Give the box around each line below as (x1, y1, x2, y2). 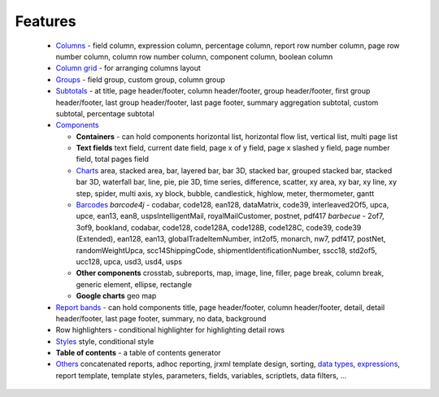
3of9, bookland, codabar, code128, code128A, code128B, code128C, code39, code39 (76, 222, 362, 232)
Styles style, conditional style (55, 336, 154, 346)
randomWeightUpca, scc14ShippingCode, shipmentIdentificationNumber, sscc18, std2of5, (76, 245, 377, 255)
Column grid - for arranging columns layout (55, 63, 201, 73)
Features (15, 12, 76, 30)
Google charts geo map (76, 291, 157, 301)
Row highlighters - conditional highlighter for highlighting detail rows (55, 325, 285, 335)
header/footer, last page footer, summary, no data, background (55, 313, 267, 323)
